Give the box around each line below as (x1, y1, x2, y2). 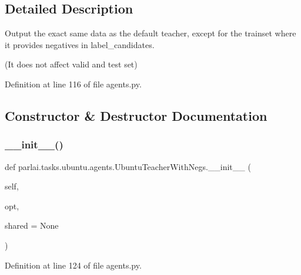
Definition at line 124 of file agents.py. (5, 259, 142, 271)
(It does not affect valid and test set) (5, 58, 138, 70)
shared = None (5, 219, 59, 232)
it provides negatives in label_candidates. (5, 38, 155, 50)
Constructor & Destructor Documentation (5, 106, 267, 124)
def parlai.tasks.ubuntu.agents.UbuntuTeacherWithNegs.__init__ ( (5, 160, 251, 172)
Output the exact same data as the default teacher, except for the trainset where (5, 27, 296, 39)
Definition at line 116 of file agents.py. (5, 77, 142, 90)
